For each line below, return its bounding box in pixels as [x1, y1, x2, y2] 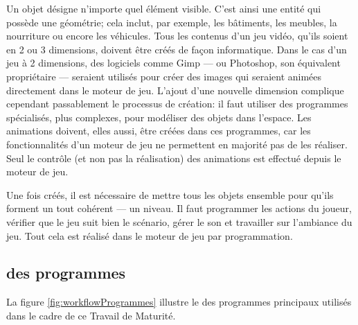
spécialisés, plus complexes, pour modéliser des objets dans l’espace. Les [6, 109, 312, 124]
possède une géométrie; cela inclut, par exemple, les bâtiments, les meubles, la [6, 15, 337, 29]
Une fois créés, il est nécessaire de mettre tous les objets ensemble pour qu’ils [6, 187, 334, 202]
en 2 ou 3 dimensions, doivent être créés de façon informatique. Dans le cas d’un [6, 42, 347, 56]
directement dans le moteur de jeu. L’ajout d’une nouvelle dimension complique [6, 82, 344, 97]
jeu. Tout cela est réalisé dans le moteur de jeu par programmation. [6, 228, 293, 243]
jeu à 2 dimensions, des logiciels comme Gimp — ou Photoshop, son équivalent [6, 55, 341, 70]
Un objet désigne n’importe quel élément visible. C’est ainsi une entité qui [6, 1, 321, 15]
